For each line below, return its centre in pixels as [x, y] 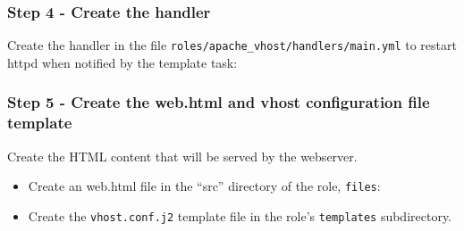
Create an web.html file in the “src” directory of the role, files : [204, 186]
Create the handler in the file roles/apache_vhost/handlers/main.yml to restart [232, 45]
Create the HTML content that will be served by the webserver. [182, 156]
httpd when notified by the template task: [122, 62]
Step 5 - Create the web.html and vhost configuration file [219, 102]
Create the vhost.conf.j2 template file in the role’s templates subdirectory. [240, 215]
